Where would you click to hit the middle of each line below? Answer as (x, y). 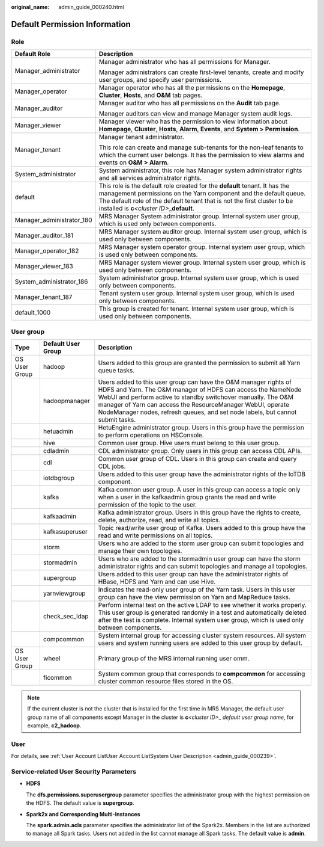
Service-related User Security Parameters (74, 771)
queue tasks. (116, 370)
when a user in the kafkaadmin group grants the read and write (187, 497)
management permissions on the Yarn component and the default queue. (202, 194)
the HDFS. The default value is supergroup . (80, 803)
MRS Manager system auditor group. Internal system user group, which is (203, 232)
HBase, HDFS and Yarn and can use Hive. (157, 582)
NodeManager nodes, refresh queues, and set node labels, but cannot (197, 412)
